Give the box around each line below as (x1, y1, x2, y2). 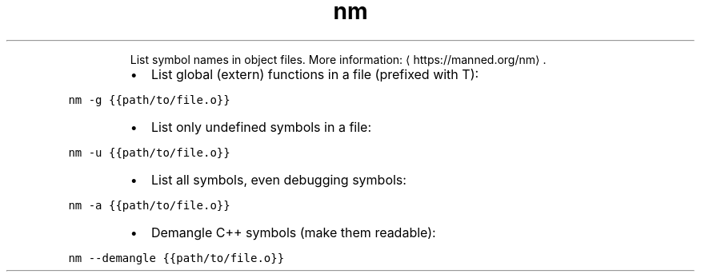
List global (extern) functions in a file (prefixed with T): (150, 66, 479, 82)
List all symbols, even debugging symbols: (150, 171, 407, 188)
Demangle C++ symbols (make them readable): (150, 224, 436, 240)
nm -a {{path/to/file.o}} (68, 198, 230, 212)
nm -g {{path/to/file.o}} (68, 93, 230, 106)
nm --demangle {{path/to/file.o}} (68, 251, 285, 264)
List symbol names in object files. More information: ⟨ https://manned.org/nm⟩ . (130, 52, 547, 66)
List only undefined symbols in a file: (150, 118, 371, 135)
